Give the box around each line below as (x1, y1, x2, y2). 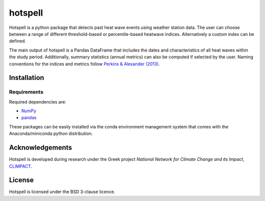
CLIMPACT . (9, 163, 32, 169)
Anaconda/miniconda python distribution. (9, 130, 93, 137)
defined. (9, 38, 26, 44)
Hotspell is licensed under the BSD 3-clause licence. (9, 189, 115, 195)
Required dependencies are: (9, 99, 66, 105)
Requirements (9, 89, 44, 96)
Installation (9, 74, 44, 82)
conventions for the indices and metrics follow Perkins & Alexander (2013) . (9, 61, 160, 67)
